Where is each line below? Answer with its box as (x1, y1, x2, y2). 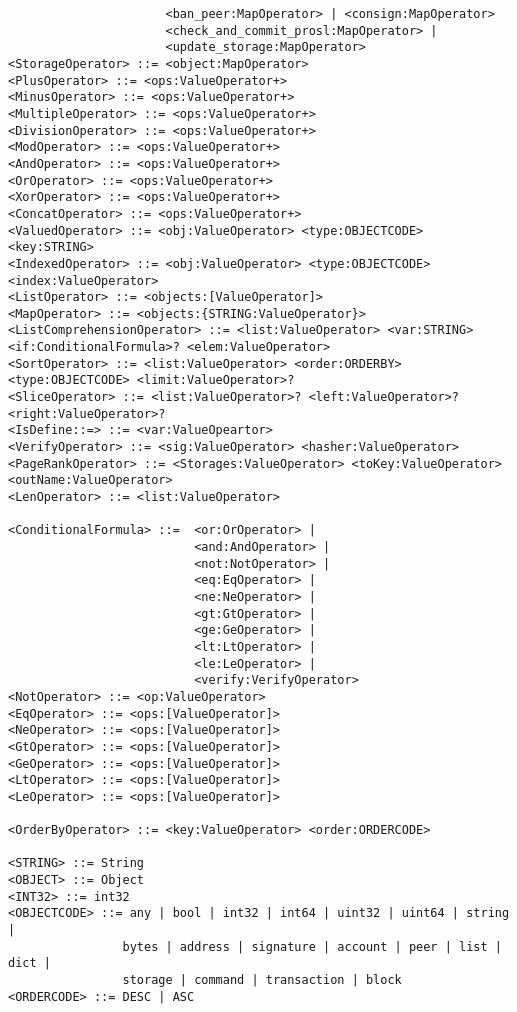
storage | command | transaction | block (122, 973, 402, 988)
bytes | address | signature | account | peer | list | (122, 939, 502, 954)
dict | (8, 956, 51, 971)
